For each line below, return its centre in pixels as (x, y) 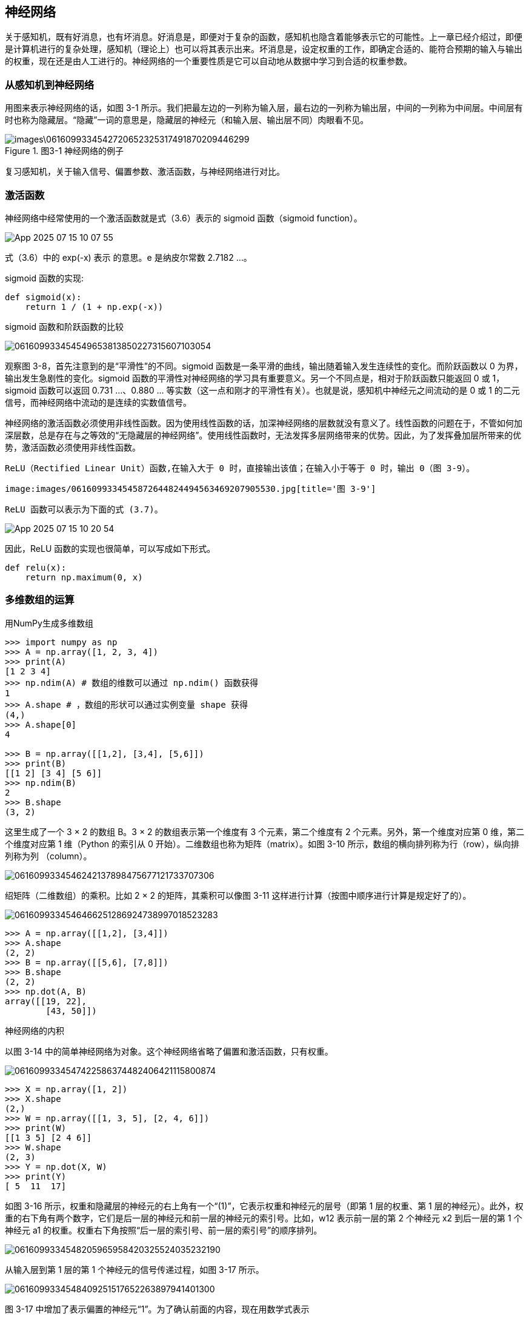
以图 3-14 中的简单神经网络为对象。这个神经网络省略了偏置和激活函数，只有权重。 (169, 1051)
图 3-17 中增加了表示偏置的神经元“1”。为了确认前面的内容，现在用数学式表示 (157, 1309)
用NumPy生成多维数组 (49, 623)
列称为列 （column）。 (48, 856)
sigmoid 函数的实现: (44, 278)
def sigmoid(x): (43, 297)
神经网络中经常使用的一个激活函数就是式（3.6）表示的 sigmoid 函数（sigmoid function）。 (184, 218)
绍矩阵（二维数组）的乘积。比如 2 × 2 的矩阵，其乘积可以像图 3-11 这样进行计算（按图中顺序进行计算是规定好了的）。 (238, 895)
